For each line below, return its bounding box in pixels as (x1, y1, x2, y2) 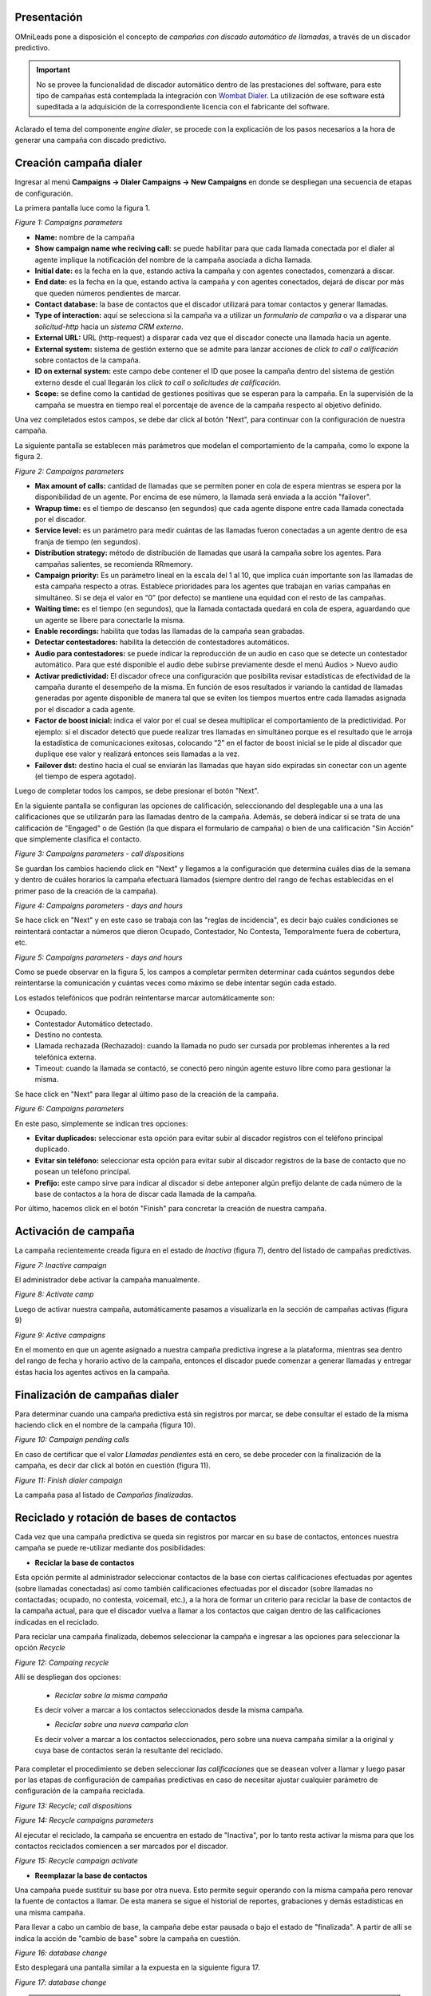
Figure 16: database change (14, 1948, 108, 1958)
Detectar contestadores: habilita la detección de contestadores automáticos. (34, 637, 291, 647)
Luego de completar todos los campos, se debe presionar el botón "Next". (14, 786, 259, 796)
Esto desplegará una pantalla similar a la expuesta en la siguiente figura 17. (14, 1962, 260, 1972)
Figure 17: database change (14, 1977, 107, 1987)
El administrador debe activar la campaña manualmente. (14, 1275, 200, 1285)
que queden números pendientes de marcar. (34, 288, 181, 298)
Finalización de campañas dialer (14, 1388, 180, 1401)
